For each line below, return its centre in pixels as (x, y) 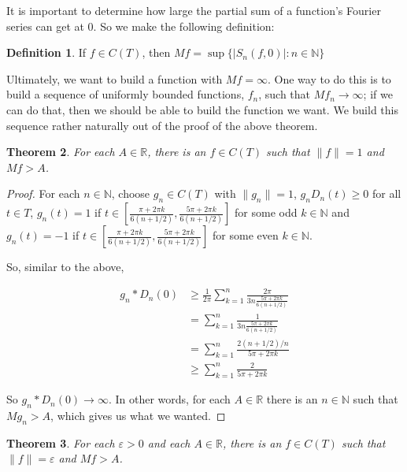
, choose (131, 193)
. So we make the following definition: (184, 26)
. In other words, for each (169, 399)
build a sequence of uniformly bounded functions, (126, 94)
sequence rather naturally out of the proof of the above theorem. (162, 125)
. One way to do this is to (329, 78)
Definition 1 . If (46, 52)
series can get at (45, 26)
